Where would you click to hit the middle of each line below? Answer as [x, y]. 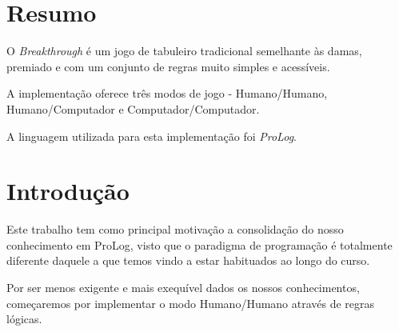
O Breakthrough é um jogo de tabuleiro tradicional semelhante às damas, [184, 51]
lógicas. [24, 319]
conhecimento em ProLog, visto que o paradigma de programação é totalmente [199, 244]
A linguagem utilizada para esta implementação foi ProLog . [152, 136]
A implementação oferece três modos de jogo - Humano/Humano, [167, 93]
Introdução [68, 191]
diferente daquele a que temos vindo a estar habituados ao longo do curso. [188, 260]
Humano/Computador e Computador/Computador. [133, 108]
